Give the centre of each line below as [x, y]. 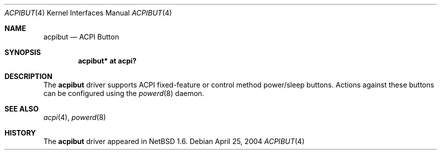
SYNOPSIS [23, 52]
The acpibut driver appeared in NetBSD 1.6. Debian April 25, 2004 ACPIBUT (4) [174, 141]
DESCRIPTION [29, 76]
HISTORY [20, 133]
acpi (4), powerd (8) [75, 117]
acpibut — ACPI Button [81, 37]
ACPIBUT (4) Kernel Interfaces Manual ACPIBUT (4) [88, 13]
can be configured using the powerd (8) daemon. [124, 93]
